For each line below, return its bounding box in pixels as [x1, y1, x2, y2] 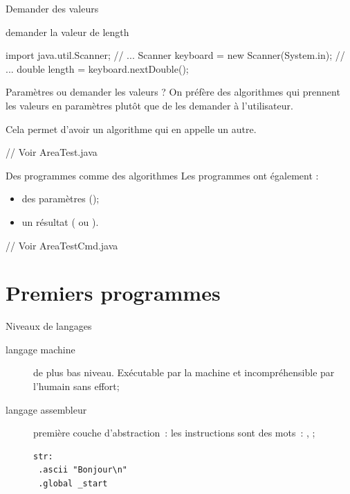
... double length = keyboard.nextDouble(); [6, 61, 189, 76]
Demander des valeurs [6, 1, 99, 15]
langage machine [6, 342, 75, 356]
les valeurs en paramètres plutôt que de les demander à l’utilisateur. [6, 98, 293, 112]
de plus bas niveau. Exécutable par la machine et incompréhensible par [33, 365, 335, 380]
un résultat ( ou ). [21, 214, 99, 229]
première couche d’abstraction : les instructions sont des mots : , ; [33, 425, 315, 440]
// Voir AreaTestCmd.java [6, 238, 118, 252]
